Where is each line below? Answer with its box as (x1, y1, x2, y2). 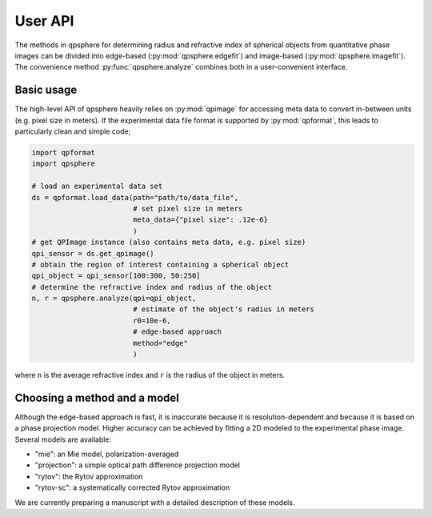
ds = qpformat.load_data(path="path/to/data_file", (31, 193, 239, 202)
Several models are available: (14, 435, 112, 444)
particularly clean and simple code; (14, 126, 131, 136)
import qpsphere (31, 159, 96, 168)
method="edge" (132, 339, 188, 347)
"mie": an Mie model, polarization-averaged (34, 449, 179, 459)
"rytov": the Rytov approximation (34, 471, 143, 481)
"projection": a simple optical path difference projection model (34, 460, 240, 470)
